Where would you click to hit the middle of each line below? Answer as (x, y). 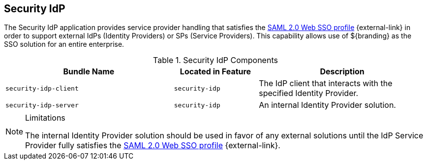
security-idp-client (42, 88)
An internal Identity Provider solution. (327, 105)
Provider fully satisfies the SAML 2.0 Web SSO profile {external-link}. (153, 146)
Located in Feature (215, 72)
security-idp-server (42, 105)
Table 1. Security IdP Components (215, 60)
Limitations (45, 118)
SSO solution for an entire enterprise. (64, 44)
